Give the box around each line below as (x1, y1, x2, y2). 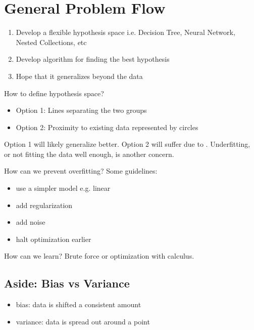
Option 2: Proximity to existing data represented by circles (16, 121, 198, 132)
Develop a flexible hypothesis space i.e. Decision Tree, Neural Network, (16, 27, 235, 37)
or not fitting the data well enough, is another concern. (4, 148, 174, 159)
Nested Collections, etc (16, 36, 87, 47)
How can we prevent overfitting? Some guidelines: (4, 166, 158, 176)
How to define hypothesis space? (4, 88, 104, 98)
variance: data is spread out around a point (16, 316, 150, 326)
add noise (16, 217, 45, 227)
